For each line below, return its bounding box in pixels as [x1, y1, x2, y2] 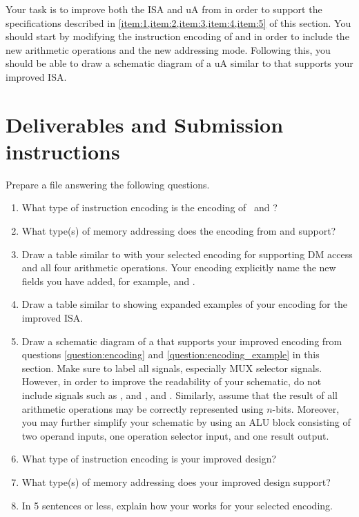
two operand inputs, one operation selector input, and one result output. [21, 428, 329, 442]
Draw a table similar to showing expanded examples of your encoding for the [21, 297, 347, 311]
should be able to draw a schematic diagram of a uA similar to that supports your [6, 56, 353, 70]
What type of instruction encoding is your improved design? [21, 451, 277, 466]
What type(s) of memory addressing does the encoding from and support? [21, 224, 336, 238]
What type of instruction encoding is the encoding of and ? [21, 200, 278, 215]
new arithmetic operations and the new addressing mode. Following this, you [6, 42, 331, 57]
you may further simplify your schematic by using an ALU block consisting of [21, 415, 351, 429]
